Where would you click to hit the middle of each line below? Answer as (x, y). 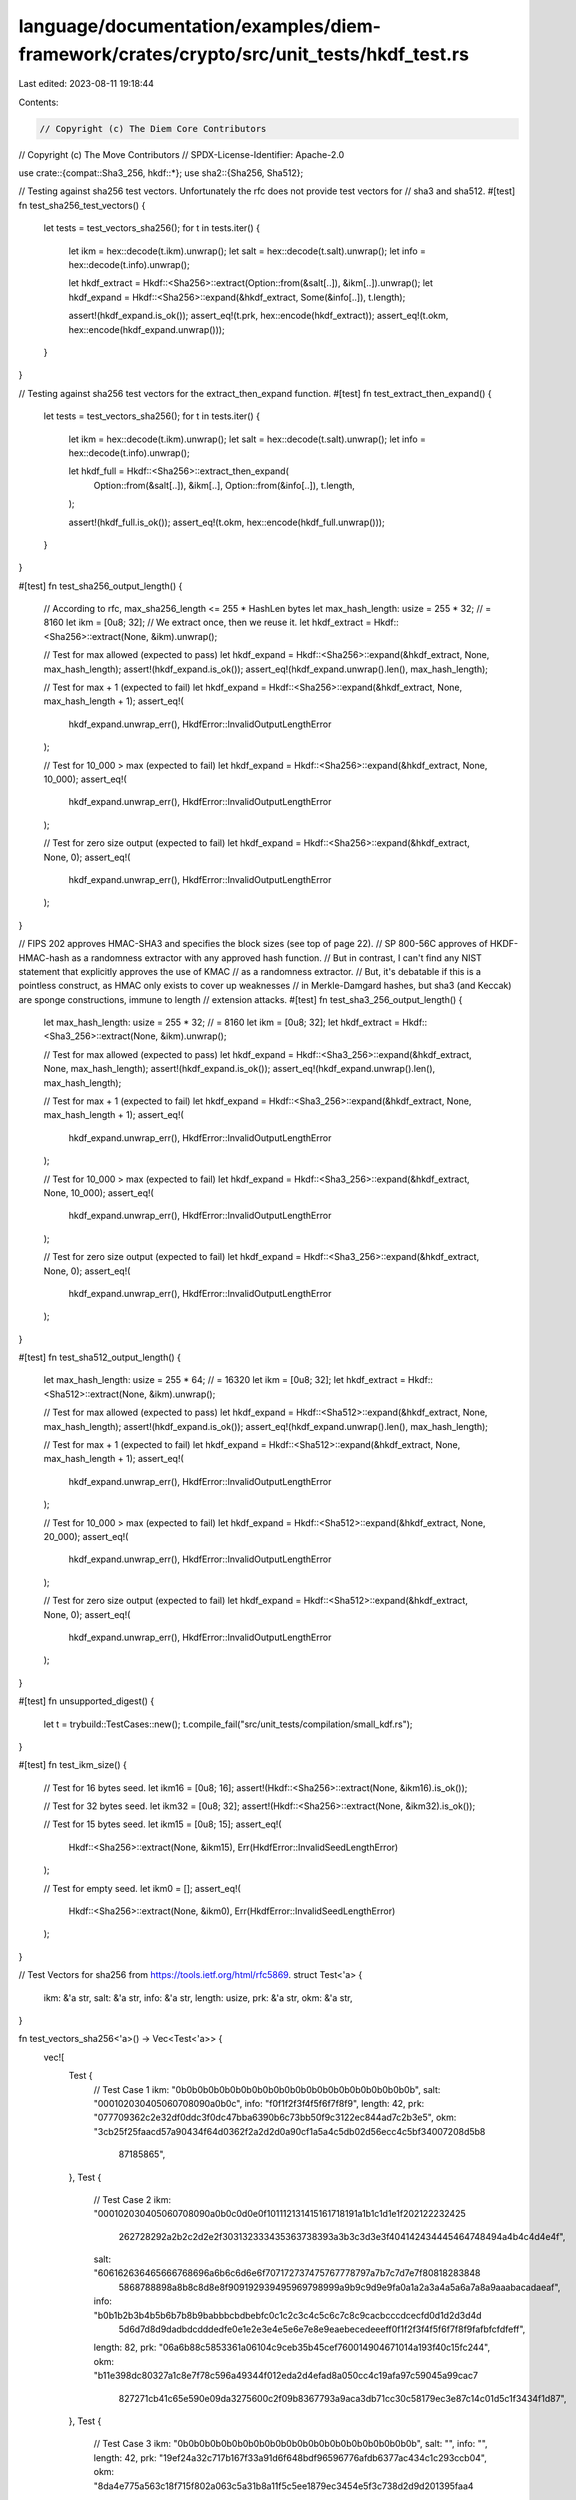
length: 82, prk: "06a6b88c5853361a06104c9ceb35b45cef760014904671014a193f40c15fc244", (291, 2347)
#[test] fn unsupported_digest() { (86, 1701)
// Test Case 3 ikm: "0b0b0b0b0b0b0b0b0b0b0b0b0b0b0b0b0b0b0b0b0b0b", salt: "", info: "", (291, 2444)
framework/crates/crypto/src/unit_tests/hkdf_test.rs (244, 54)
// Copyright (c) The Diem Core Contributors (153, 128)
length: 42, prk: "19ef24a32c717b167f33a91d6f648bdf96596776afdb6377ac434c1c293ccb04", (290, 2457)
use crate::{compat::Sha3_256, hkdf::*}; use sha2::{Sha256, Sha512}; (161, 173)
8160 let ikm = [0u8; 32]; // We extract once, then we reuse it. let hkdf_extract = (207, 622)
